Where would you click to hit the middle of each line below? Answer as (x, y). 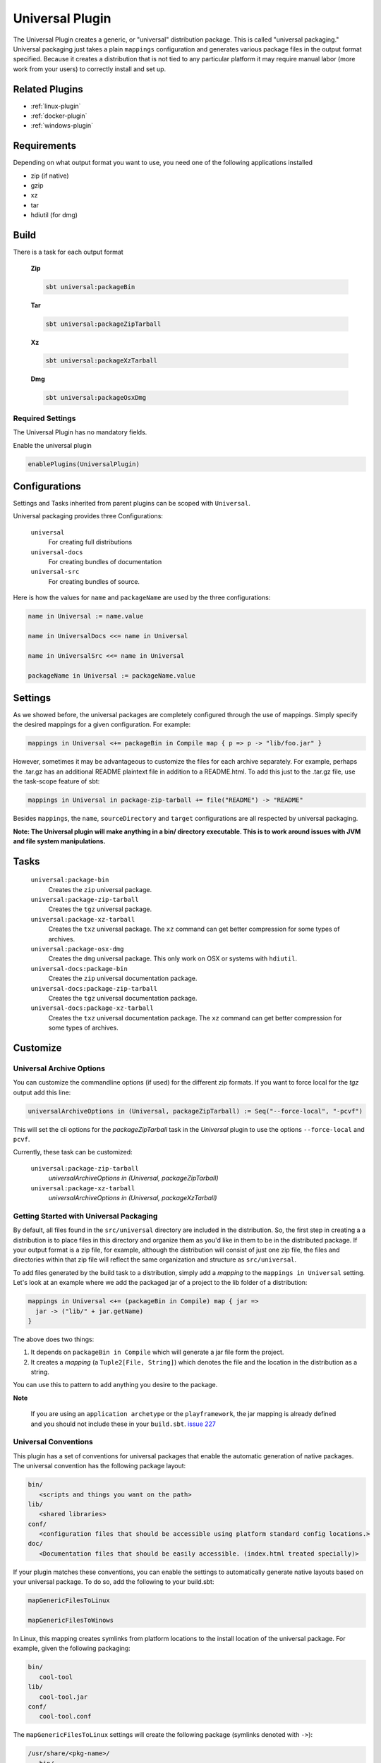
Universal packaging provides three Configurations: (88, 516)
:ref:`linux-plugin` (56, 106)
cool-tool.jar (64, 1697)
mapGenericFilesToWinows (71, 1620)
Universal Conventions (53, 1442)
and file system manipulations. (59, 841)
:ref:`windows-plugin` (62, 126)
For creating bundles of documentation (105, 562)
